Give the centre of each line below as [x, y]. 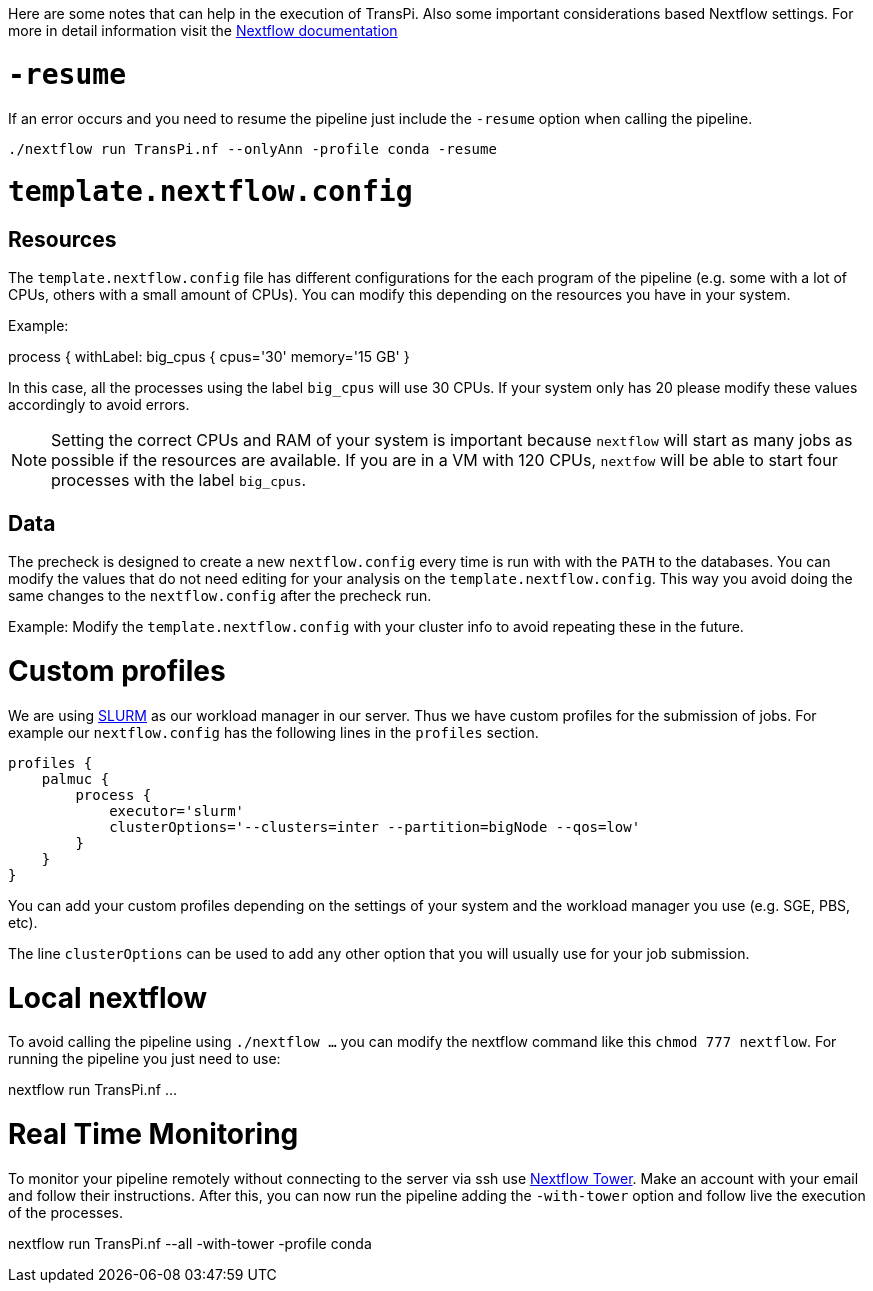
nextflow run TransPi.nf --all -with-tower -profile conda [190, 1243]
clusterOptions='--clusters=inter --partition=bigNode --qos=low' [375, 826]
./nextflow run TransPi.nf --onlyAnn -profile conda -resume [252, 148]
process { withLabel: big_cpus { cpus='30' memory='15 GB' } [209, 357]
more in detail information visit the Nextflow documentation [203, 30]
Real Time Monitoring [153, 1134]
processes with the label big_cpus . [179, 480]
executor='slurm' [177, 810]
